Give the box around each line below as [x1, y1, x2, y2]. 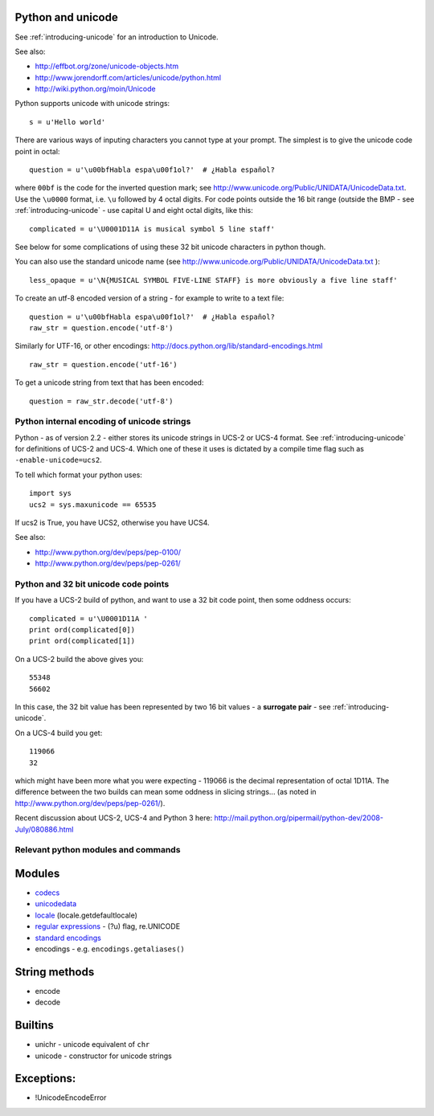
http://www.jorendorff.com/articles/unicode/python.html [35, 72, 221, 82]
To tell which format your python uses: [14, 470, 142, 480]
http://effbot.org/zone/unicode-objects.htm [35, 61, 179, 72]
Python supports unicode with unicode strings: [14, 99, 170, 108]
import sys [29, 489, 72, 498]
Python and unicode [14, 10, 118, 24]
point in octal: [14, 146, 60, 156]
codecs [35, 888, 60, 897]
